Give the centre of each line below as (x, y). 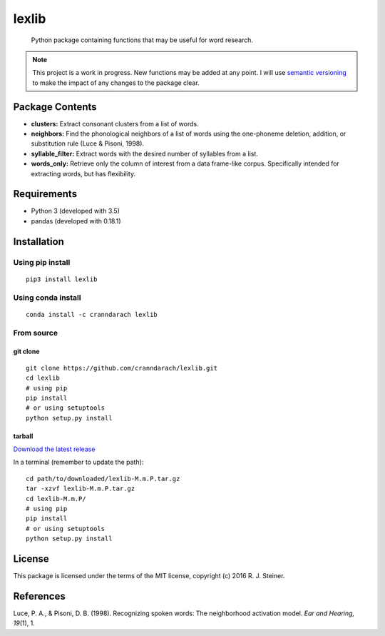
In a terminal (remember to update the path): (78, 462)
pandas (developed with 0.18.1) (76, 221)
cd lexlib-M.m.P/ (56, 499)
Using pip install (42, 262)
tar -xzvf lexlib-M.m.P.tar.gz (81, 489)
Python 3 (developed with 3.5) (76, 211)
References (39, 596)
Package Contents (55, 107)
